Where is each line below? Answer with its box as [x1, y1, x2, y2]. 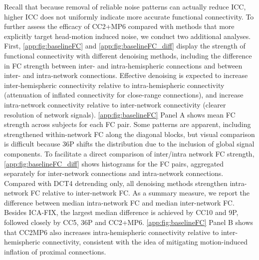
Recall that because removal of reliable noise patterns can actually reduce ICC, [4, 1, 246, 11]
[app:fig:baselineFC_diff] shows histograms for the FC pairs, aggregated [4, 158, 224, 168]
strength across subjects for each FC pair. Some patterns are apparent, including [4, 119, 251, 129]
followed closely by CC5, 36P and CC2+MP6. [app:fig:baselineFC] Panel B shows [4, 217, 254, 227]
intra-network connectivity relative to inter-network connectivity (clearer [4, 99, 226, 109]
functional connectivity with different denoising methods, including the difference [4, 50, 252, 60]
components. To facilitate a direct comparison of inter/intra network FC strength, [4, 148, 255, 158]
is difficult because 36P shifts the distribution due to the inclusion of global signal [4, 138, 255, 149]
